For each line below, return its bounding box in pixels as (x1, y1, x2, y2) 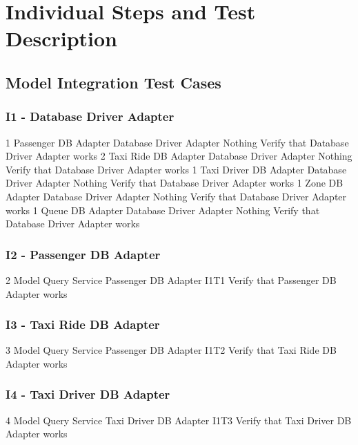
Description (6, 24, 118, 53)
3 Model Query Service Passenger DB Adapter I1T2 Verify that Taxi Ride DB (6, 343, 337, 357)
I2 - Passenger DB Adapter (6, 245, 161, 263)
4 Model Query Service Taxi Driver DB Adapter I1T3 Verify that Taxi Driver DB (6, 413, 352, 427)
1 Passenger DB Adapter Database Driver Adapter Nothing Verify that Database (6, 135, 349, 149)
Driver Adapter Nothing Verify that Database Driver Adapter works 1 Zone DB (6, 176, 344, 190)
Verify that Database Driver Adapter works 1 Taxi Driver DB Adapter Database (6, 162, 347, 176)
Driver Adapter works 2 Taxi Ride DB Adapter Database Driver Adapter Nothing (6, 149, 352, 163)
